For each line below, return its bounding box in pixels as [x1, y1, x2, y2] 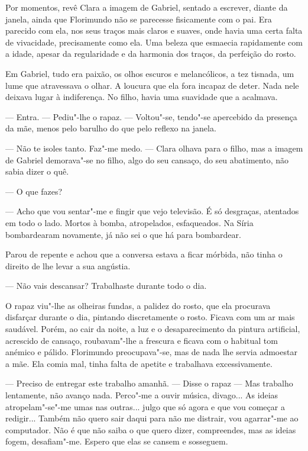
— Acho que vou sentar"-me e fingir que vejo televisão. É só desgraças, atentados [5, 205, 299, 217]
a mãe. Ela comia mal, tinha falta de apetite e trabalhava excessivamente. [5, 357, 273, 369]
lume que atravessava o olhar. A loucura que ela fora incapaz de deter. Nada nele [5, 79, 299, 91]
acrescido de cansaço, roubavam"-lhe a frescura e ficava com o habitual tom [5, 334, 278, 346]
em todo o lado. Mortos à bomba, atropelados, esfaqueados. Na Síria [5, 216, 254, 228]
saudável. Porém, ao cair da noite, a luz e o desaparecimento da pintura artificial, [5, 323, 300, 335]
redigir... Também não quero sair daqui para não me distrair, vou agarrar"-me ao [5, 412, 299, 424]
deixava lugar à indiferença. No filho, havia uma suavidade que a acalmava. [5, 91, 278, 103]
